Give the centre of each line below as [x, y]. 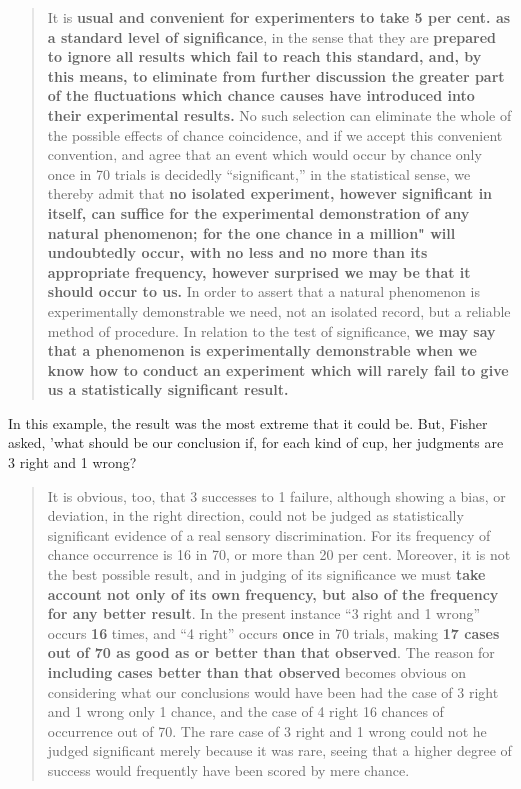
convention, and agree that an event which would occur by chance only [264, 154]
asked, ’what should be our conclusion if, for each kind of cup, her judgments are [256, 442]
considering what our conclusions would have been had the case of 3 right [273, 691]
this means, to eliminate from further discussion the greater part [276, 75]
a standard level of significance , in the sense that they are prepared [272, 36]
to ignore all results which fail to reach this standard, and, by [264, 56]
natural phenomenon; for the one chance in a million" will [251, 232]
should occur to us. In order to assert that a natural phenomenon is [263, 291]
